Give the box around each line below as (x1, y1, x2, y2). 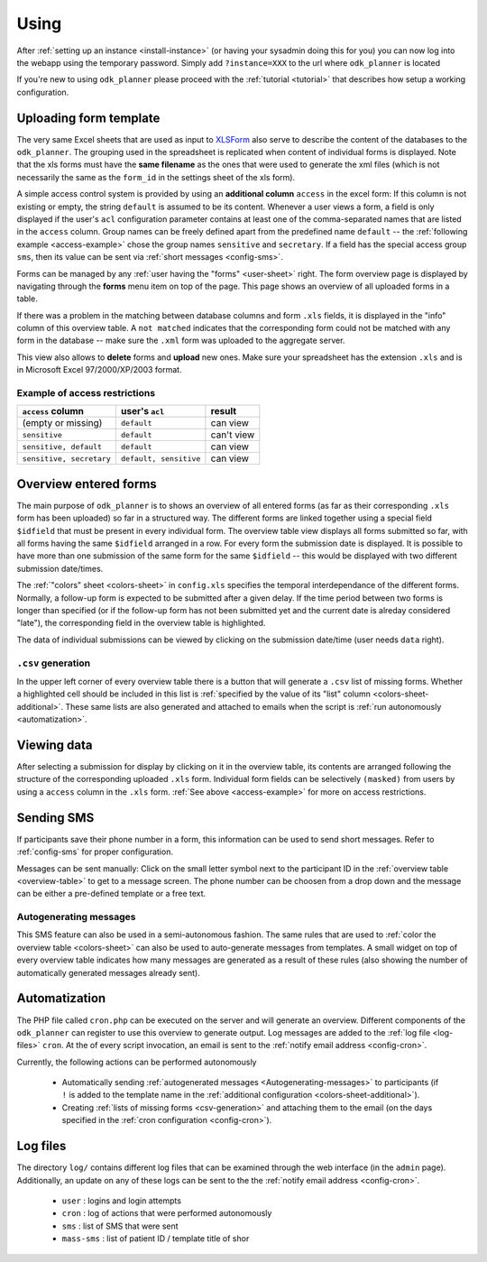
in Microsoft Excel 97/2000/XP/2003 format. (16, 364, 182, 375)
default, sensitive (120, 454, 201, 464)
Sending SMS (16, 810, 95, 825)
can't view (210, 428, 255, 441)
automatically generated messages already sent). (16, 967, 200, 978)
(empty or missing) (22, 417, 103, 429)
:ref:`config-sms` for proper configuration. (16, 846, 173, 857)
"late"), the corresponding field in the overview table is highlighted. (16, 618, 266, 629)
